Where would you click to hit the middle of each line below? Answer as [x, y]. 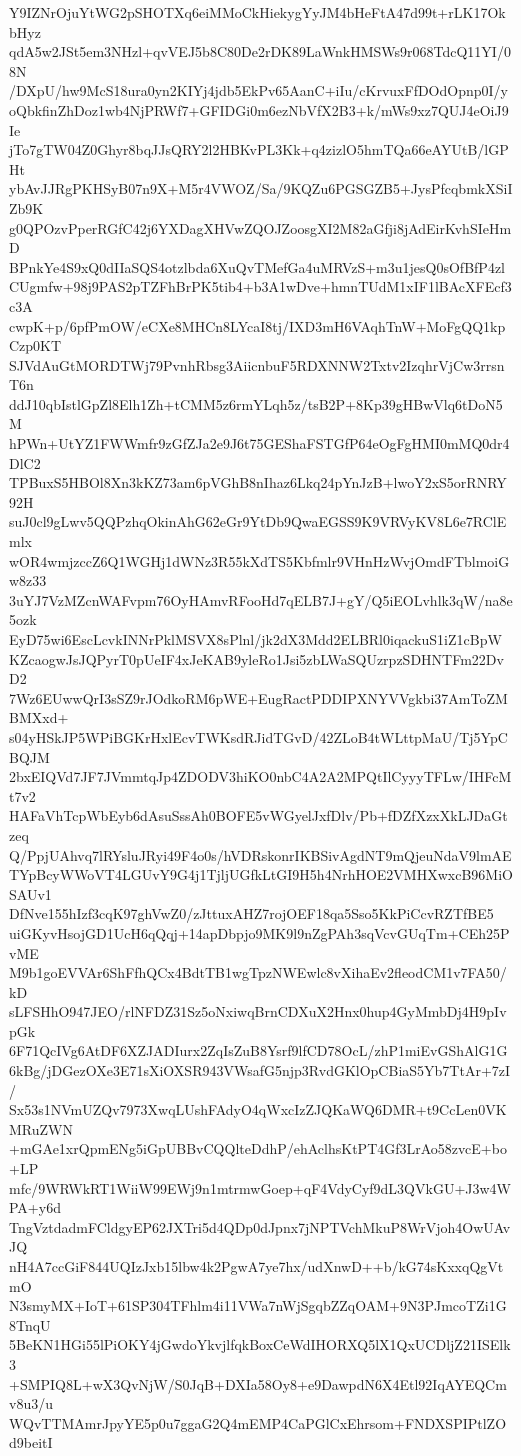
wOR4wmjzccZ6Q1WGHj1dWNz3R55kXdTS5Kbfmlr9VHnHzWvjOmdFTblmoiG [259, 560]
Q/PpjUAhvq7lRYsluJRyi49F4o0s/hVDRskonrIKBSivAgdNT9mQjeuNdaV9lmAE [260, 854]
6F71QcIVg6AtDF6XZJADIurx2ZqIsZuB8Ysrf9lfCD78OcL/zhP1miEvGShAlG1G [258, 1050]
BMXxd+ [39, 717]
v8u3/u [31, 1403]
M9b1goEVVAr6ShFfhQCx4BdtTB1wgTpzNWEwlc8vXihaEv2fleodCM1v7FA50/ [258, 972]
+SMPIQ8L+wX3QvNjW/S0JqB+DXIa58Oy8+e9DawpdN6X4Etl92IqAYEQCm [258, 1383]
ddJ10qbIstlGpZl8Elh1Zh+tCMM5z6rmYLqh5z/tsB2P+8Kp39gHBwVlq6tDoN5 [256, 403]
